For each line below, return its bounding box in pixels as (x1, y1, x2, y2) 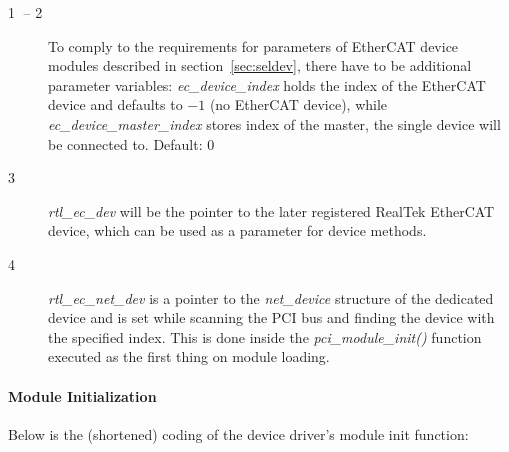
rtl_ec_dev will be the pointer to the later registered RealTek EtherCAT (48, 200, 495, 221)
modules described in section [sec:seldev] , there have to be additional (48, 55, 472, 76)
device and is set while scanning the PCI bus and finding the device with (48, 307, 495, 328)
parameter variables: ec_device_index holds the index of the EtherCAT (48, 74, 486, 95)
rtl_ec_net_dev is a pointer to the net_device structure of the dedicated (48, 287, 494, 308)
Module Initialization (8, 385, 157, 406)
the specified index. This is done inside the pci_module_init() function (48, 326, 482, 347)
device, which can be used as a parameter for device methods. (48, 220, 427, 241)
